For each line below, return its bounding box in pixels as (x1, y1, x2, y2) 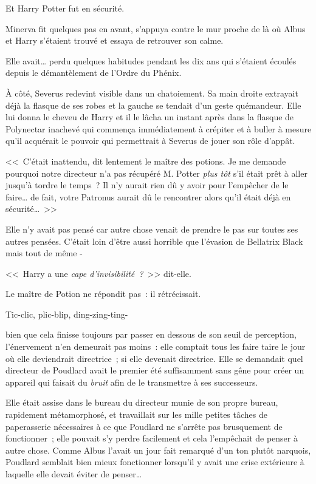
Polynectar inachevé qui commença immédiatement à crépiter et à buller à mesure (5, 122, 312, 135)
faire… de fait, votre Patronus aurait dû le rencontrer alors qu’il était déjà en (5, 190, 291, 203)
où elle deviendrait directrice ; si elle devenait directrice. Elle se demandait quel (5, 352, 303, 364)
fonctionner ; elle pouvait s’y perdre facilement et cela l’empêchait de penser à (5, 432, 298, 445)
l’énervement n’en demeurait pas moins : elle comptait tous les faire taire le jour (5, 340, 306, 353)
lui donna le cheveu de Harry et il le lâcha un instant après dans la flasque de (5, 111, 294, 123)
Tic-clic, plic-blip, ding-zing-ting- (5, 307, 128, 320)
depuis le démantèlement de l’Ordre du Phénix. (5, 66, 182, 79)
